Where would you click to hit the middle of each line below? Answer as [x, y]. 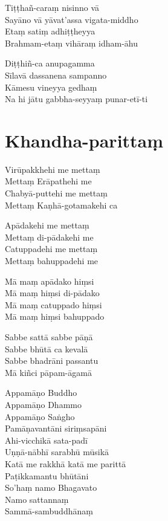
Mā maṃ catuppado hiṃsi [53, 304]
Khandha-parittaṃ [84, 140]
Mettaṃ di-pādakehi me [49, 237]
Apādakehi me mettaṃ [47, 225]
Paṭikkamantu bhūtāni [47, 475]
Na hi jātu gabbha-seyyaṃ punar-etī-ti [76, 99]
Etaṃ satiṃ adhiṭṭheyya [50, 31]
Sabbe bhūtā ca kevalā [47, 348]
